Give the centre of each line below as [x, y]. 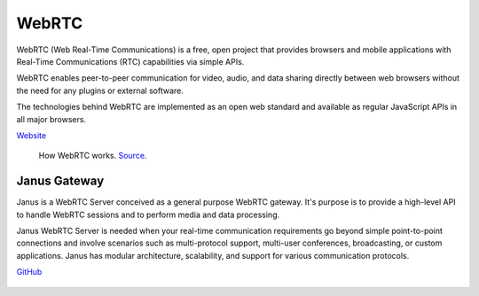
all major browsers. [51, 119]
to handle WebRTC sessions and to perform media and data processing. [148, 214]
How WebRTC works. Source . [93, 156]
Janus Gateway [60, 181]
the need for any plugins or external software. [100, 90]
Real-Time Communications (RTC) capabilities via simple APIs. [130, 61]
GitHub [29, 272]
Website [31, 135]
